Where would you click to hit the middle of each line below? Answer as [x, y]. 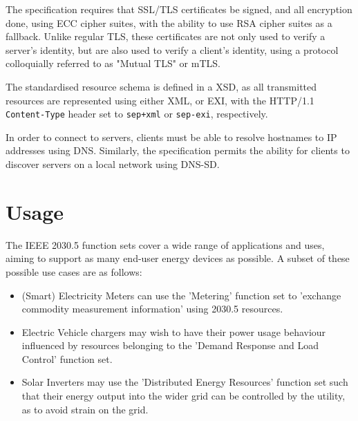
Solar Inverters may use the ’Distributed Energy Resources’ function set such [185, 382]
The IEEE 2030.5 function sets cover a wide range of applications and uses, [165, 244]
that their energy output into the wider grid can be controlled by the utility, [183, 396]
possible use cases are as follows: [74, 271]
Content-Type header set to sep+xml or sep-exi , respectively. [137, 114]
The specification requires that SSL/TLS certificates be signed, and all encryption [179, 9]
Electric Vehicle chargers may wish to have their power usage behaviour [174, 331]
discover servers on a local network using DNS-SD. [113, 164]
